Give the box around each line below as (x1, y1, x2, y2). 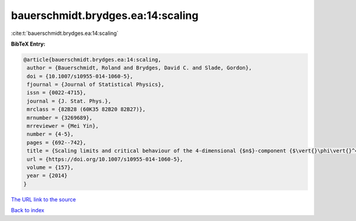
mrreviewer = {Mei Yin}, (27, 123, 99, 130)
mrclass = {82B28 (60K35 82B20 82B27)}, (27, 106, 146, 113)
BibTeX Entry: (11, 40, 46, 47)
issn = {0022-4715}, (27, 89, 87, 96)
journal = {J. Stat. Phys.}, (27, 98, 112, 104)
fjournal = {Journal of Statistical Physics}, (27, 81, 164, 88)
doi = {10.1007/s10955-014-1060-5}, (27, 73, 133, 79)
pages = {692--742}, (27, 139, 87, 146)
